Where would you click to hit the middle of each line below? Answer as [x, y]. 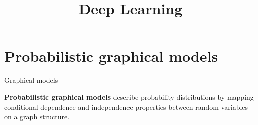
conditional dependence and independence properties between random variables [126, 107]
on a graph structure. [37, 117]
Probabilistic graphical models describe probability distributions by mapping [129, 97]
